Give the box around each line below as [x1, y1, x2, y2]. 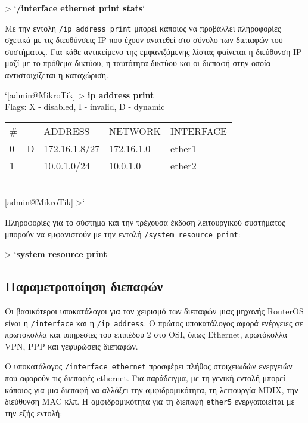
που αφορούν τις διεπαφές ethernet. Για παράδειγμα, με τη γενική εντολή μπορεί [5, 372, 285, 384]
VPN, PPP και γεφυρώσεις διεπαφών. [5, 339, 138, 352]
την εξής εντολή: [5, 406, 63, 419]
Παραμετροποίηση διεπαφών [5, 277, 163, 295]
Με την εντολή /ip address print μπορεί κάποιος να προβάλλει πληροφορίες [5, 21, 281, 34]
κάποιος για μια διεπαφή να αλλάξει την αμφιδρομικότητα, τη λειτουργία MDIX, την [5, 383, 298, 396]
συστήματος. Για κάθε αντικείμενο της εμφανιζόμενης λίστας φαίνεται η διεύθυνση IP [5, 45, 302, 57]
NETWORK [108, 123, 161, 138]
